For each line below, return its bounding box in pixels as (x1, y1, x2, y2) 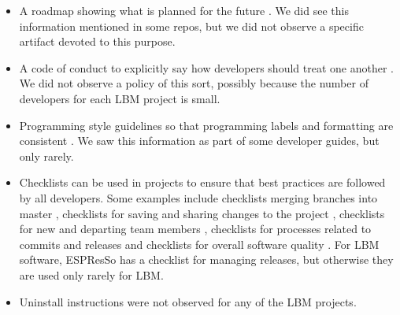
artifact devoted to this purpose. (19, 33, 176, 50)
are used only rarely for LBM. (19, 266, 164, 283)
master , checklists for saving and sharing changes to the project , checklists (19, 205, 385, 221)
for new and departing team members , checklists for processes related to (19, 220, 372, 237)
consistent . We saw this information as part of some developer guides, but (19, 132, 380, 149)
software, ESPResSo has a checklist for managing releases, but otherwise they (19, 251, 394, 268)
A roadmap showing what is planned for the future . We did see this (19, 2, 349, 18)
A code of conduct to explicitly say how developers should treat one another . (19, 59, 394, 76)
